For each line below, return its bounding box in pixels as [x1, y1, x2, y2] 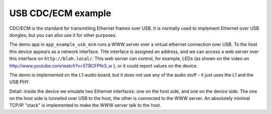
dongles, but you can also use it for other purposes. [9, 32, 117, 38]
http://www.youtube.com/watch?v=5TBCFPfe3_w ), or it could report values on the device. [9, 63, 198, 69]
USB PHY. [9, 79, 30, 85]
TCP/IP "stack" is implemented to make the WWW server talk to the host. [9, 102, 161, 108]
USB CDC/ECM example [9, 8, 111, 19]
